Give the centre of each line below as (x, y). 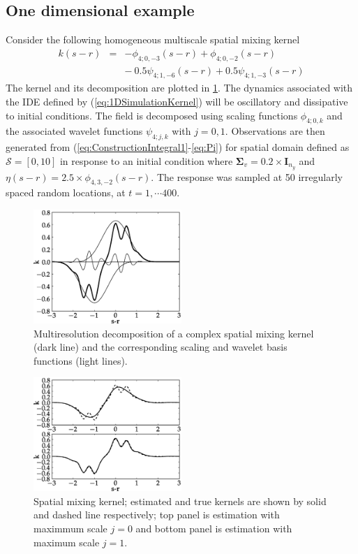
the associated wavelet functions (74, 131)
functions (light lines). (81, 360)
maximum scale (67, 542)
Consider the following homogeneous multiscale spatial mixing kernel (153, 39)
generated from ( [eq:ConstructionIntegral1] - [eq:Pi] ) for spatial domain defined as (178, 147)
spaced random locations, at (66, 192)
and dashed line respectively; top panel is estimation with (157, 515)
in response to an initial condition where (146, 160)
